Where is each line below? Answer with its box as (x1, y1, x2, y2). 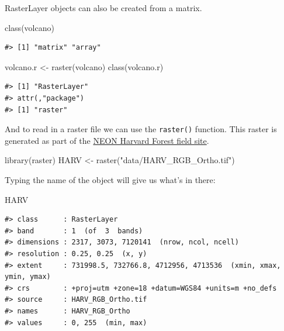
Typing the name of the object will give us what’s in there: (5, 174, 216, 185)
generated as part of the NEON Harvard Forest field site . (5, 134, 209, 146)
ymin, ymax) (5, 273, 51, 281)
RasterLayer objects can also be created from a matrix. (5, 2, 202, 13)
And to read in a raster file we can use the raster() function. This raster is (5, 123, 277, 135)
